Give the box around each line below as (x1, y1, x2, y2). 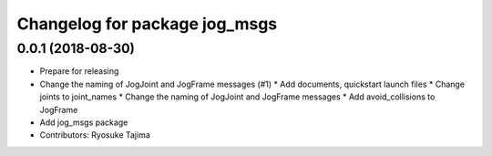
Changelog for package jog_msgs (16, 14, 278, 34)
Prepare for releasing (39, 66, 119, 77)
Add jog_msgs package (39, 117, 128, 128)
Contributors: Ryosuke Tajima (39, 130, 150, 140)
